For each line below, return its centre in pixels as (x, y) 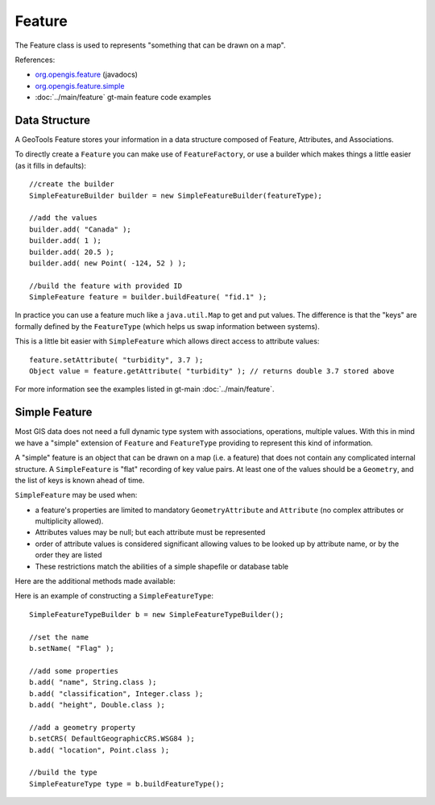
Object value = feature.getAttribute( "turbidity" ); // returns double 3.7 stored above (212, 371)
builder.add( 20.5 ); (72, 252)
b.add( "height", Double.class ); (97, 705)
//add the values (63, 218)
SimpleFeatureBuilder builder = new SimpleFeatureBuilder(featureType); (176, 195)
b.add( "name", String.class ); (93, 682)
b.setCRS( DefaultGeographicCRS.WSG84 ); (112, 739)
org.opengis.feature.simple (80, 86)
